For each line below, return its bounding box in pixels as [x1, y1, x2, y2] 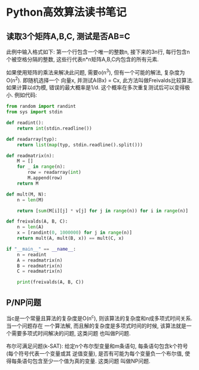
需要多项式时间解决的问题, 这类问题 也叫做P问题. [11, 329, 131, 336]
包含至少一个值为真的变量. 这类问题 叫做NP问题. [32, 357, 151, 365]
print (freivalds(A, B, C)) [17, 279, 84, 285]
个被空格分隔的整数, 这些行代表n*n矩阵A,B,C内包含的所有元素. [6, 56, 160, 63]
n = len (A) [17, 224, 44, 230]
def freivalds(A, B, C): [6, 218, 68, 225]
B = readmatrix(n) [17, 263, 63, 269]
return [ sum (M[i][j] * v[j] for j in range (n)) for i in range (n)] [17, 207, 188, 213]
